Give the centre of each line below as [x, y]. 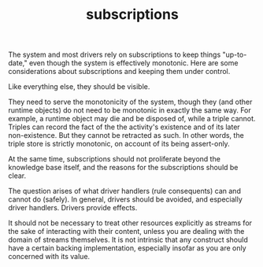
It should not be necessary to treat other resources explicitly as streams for [130, 223]
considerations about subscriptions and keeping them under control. [119, 72]
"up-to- [235, 55]
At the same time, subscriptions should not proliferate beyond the [114, 159]
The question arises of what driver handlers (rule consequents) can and [125, 191]
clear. [17, 176]
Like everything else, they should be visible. [79, 87]
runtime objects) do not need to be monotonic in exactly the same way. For [130, 110]
